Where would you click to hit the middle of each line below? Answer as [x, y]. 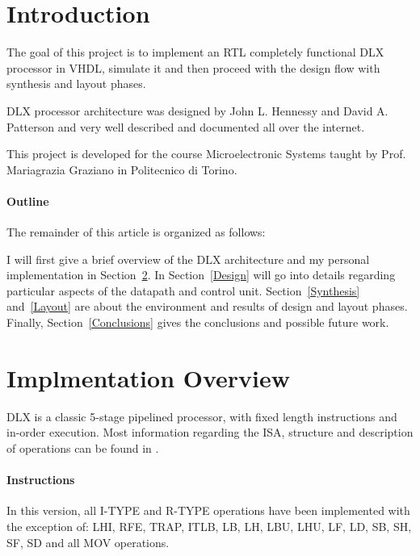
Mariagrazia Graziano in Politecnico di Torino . [122, 169]
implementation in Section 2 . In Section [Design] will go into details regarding [201, 275]
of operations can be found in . [83, 447]
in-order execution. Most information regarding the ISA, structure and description [210, 432]
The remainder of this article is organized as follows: [136, 232]
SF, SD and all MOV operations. [88, 542]
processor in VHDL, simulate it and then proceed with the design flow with [193, 67]
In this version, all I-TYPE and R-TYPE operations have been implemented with [208, 510]
